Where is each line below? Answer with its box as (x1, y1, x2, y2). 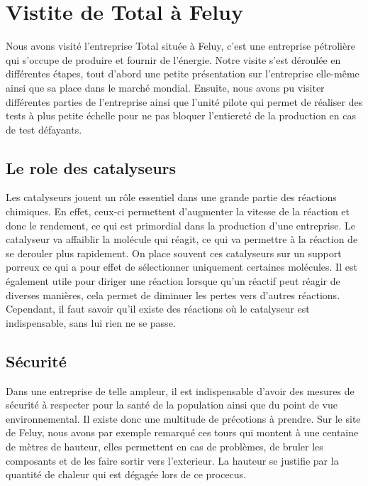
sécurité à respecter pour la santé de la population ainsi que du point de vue (6, 397, 338, 412)
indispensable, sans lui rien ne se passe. (6, 315, 176, 330)
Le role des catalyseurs (6, 156, 177, 178)
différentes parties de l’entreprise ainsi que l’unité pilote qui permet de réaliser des (6, 94, 363, 109)
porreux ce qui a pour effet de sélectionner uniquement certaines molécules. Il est (6, 259, 357, 274)
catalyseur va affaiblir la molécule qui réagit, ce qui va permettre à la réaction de (6, 232, 358, 247)
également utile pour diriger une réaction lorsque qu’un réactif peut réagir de (6, 274, 340, 288)
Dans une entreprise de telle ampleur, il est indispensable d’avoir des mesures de (6, 383, 355, 398)
